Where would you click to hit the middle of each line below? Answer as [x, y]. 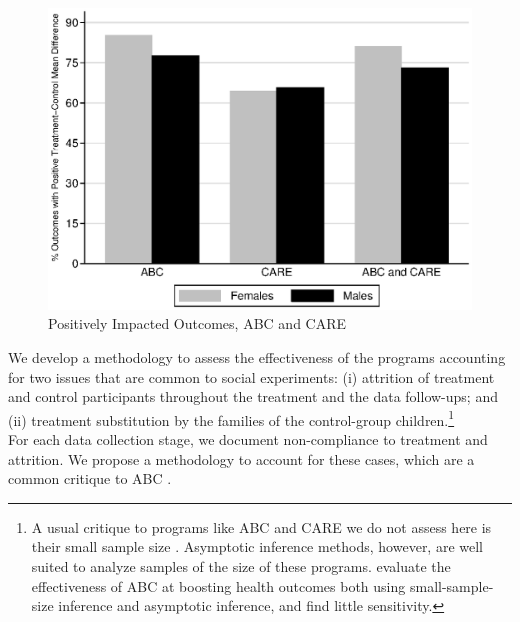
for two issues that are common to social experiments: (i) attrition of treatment [251, 376]
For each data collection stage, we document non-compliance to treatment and [248, 439]
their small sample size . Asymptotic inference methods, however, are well [257, 546]
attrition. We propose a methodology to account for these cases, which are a [241, 458]
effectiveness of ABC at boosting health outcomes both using [218, 585]
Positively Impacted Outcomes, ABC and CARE [197, 323]
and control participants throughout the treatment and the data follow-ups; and [253, 396]
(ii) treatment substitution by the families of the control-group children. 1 [231, 418]
